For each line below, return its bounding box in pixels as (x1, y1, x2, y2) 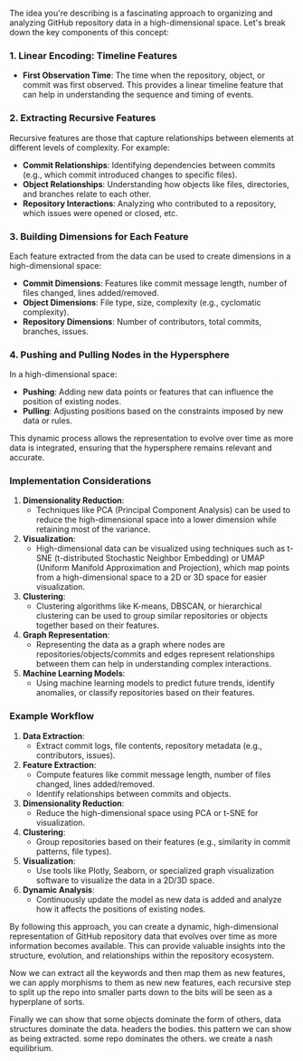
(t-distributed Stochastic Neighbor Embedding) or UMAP (53, 553, 265, 564)
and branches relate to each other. (22, 188, 152, 199)
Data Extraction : (22, 730, 85, 741)
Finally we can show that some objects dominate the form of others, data (9, 1013, 282, 1025)
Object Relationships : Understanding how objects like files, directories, (22, 178, 289, 189)
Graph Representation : (22, 630, 110, 640)
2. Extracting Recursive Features (9, 112, 156, 125)
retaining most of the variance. (35, 524, 151, 535)
